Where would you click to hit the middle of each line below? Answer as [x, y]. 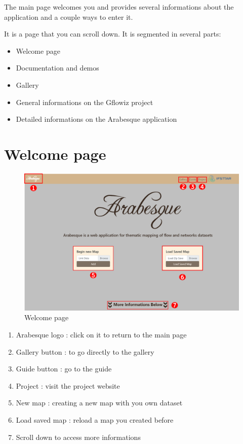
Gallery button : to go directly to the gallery [85, 351]
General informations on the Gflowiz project [85, 102]
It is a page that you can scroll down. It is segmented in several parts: [113, 34]
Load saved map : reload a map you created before [95, 420]
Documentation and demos [57, 68]
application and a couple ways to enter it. [69, 16]
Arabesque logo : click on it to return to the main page [101, 335]
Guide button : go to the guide [64, 369]
